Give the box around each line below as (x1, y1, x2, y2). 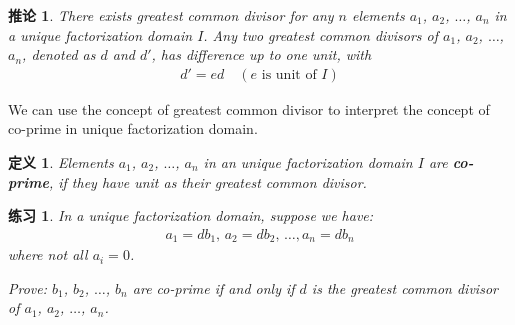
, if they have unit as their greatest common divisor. (48, 171, 367, 192)
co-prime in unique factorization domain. (8, 118, 258, 139)
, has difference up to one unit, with (151, 44, 372, 65)
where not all (8, 244, 88, 265)
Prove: (8, 277, 48, 298)
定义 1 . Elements (8, 152, 114, 172)
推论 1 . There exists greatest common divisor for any (8, 5, 334, 25)
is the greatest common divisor (311, 277, 498, 298)
